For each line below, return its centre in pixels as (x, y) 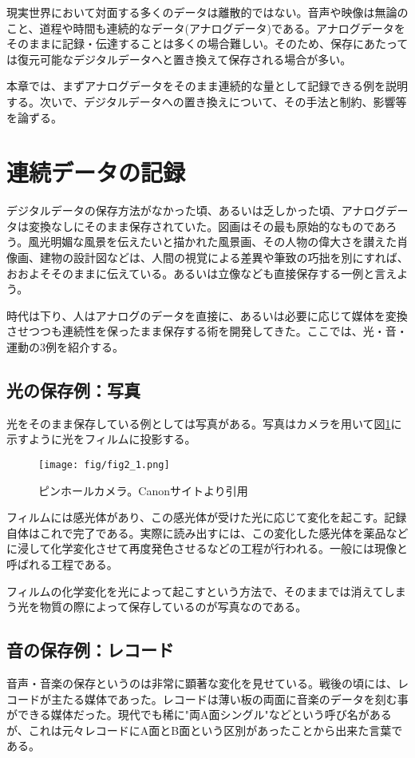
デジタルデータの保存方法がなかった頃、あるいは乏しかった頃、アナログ (196, 210)
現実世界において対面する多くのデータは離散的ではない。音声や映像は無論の (207, 12)
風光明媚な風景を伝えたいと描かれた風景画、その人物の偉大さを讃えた (213, 242)
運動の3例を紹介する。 (65, 347)
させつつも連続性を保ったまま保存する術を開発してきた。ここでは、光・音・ (207, 331)
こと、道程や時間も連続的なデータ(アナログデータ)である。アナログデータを (206, 28)
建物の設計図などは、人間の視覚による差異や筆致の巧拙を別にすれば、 (224, 258)
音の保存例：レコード (90, 650)
